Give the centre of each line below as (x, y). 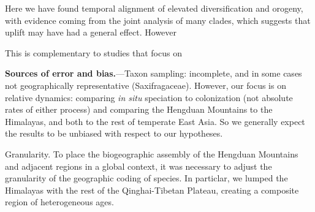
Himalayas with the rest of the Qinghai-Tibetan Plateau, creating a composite (152, 190)
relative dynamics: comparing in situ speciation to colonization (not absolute (149, 97)
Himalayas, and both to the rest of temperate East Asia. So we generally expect (155, 121)
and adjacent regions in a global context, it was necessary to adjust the (139, 166)
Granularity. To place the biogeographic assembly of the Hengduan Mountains (152, 153)
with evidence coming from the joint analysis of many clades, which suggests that (158, 20)
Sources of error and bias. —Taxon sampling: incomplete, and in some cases (154, 73)
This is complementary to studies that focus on (93, 52)
